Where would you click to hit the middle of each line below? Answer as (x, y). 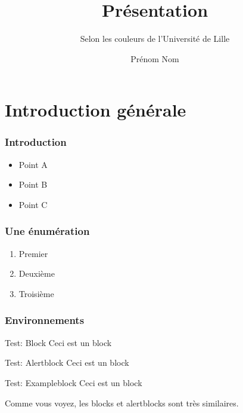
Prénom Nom (155, 58)
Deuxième (37, 273)
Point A (33, 164)
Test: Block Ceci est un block (58, 342)
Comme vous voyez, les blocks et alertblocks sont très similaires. (122, 403)
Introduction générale (96, 110)
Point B (33, 184)
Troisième (36, 293)
